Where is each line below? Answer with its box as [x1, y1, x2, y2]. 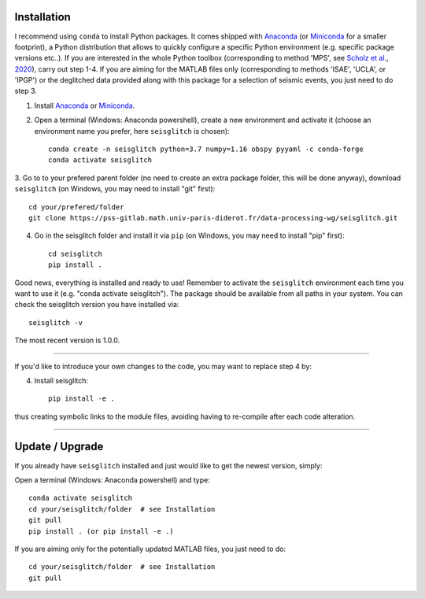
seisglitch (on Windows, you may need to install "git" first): [14, 184, 216, 194]
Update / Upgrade [14, 440, 104, 453]
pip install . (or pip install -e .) [28, 527, 175, 535]
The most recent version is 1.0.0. [14, 335, 120, 346]
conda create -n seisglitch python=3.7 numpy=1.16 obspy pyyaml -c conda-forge [48, 145, 364, 153]
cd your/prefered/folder [28, 202, 124, 212]
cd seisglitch [48, 249, 102, 258]
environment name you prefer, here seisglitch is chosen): [34, 126, 230, 135]
